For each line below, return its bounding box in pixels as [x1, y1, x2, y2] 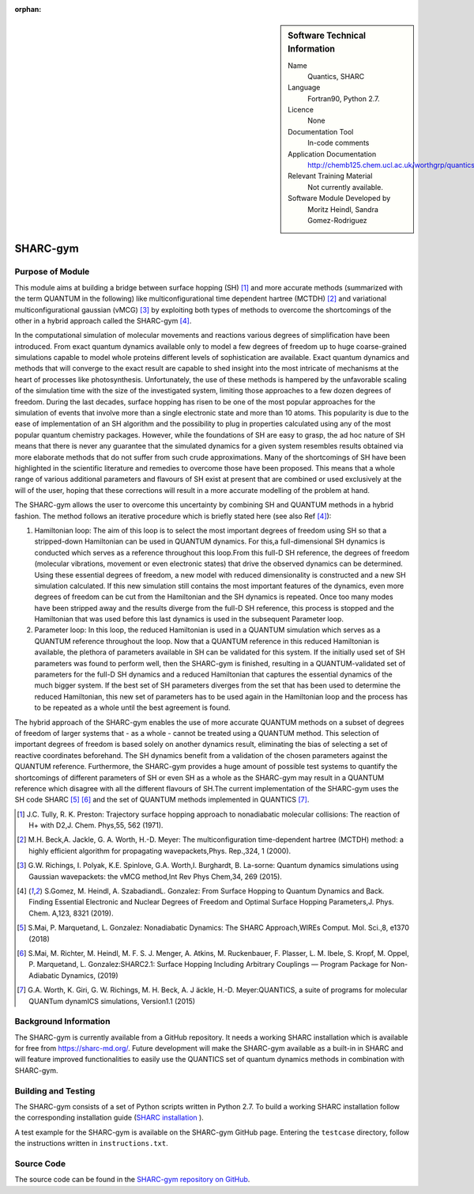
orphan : [14, 5, 42, 13]
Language [288, 83, 321, 93]
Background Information [14, 1016, 111, 1027]
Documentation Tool [288, 127, 354, 136]
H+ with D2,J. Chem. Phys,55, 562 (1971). [28, 821, 164, 830]
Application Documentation [288, 149, 377, 158]
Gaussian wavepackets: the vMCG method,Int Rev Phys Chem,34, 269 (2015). [28, 871, 282, 881]
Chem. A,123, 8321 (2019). [28, 908, 114, 918]
